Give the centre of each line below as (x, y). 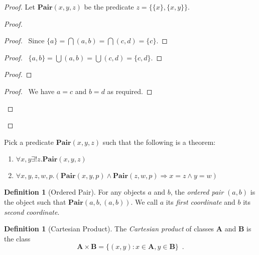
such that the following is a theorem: (159, 142)
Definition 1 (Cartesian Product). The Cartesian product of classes (109, 229)
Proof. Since (24, 40)
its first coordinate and (201, 201)
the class (17, 238)
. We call (144, 201)
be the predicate (109, 7)
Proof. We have (29, 91)
